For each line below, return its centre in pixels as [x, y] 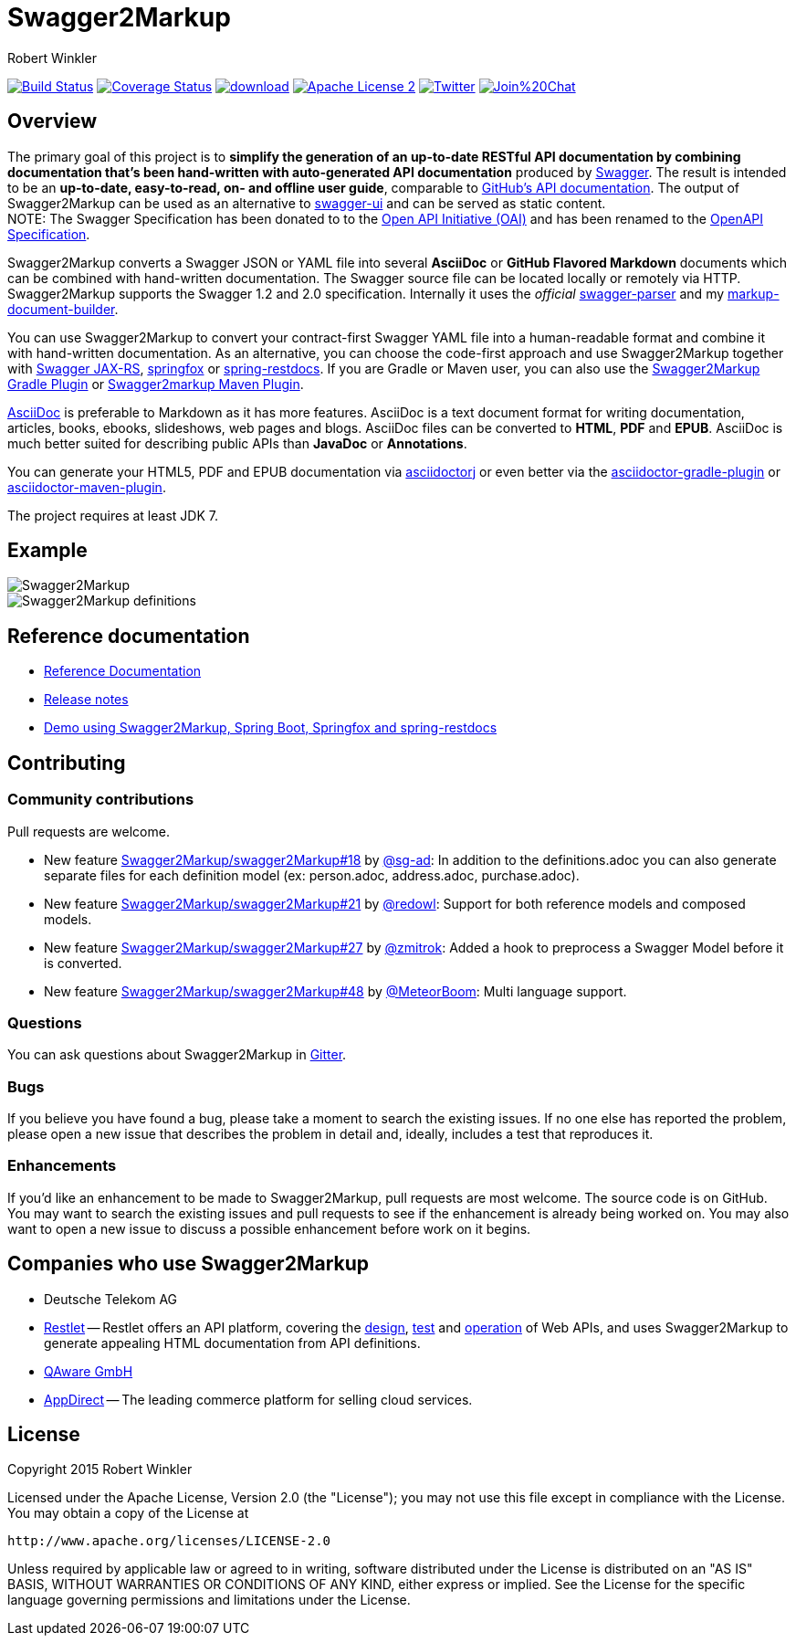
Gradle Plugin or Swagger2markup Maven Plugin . [156, 384]
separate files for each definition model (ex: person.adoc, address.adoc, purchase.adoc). [312, 875]
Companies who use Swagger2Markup [189, 1264]
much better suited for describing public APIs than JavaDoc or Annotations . [237, 443]
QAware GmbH [89, 1371]
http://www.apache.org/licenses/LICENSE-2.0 [169, 1541]
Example [47, 551]
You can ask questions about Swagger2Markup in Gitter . [177, 1055]
